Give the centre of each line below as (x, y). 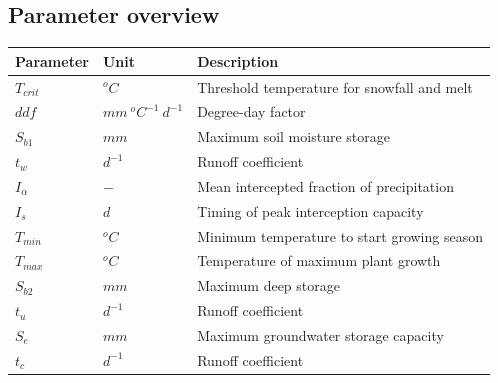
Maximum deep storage (268, 285)
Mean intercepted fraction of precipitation (325, 185)
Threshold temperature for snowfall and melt (335, 86)
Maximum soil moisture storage (293, 136)
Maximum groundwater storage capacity (320, 334)
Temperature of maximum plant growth (319, 260)
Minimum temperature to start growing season (340, 235)
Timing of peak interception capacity (310, 210)
